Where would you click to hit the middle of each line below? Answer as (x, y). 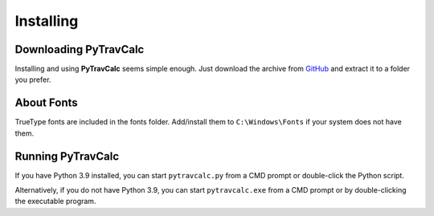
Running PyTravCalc (67, 156)
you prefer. (33, 79)
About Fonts (46, 103)
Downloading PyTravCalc (80, 49)
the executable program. (55, 202)
